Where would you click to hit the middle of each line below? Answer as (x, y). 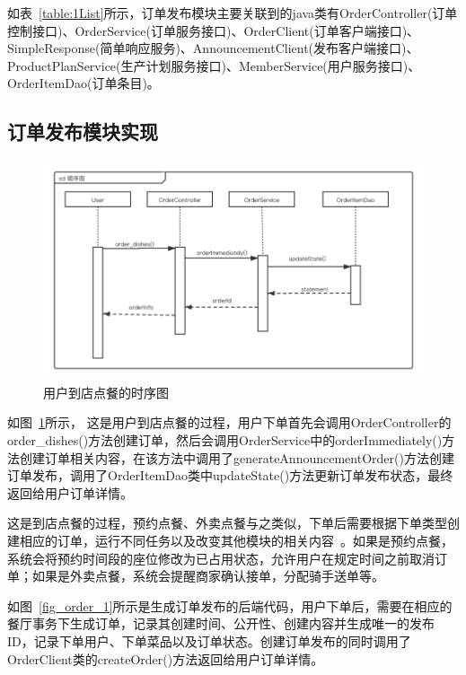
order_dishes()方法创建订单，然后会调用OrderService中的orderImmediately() (225, 440)
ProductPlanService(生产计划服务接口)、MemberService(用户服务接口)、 (214, 65)
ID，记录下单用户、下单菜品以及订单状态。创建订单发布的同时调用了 (209, 640)
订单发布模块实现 (83, 131)
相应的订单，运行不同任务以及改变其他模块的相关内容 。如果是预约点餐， (236, 541)
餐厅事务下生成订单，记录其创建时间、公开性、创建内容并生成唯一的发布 (221, 623)
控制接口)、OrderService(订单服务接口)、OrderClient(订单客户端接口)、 (214, 30)
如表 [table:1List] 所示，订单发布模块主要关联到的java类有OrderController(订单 (233, 13)
